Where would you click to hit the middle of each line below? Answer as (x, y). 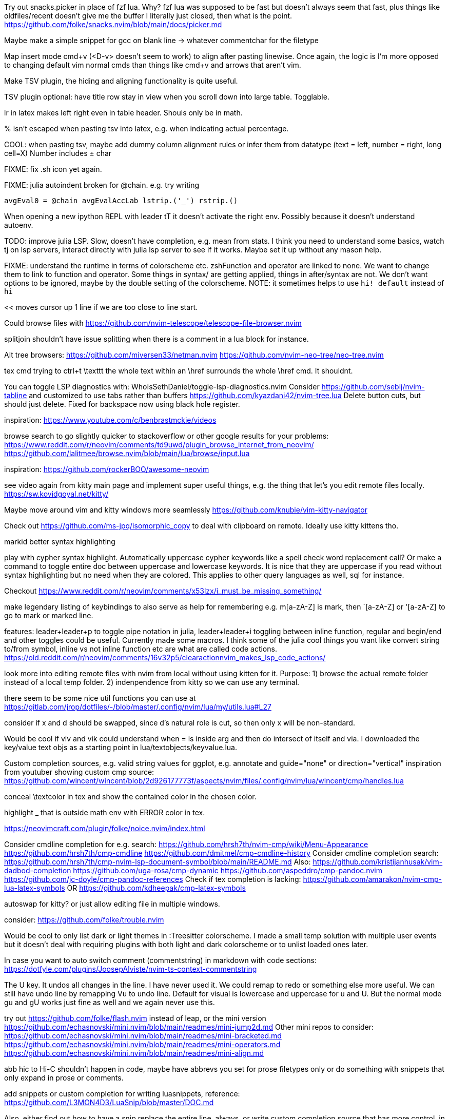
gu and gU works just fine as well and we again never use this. (110, 1002)
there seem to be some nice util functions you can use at (100, 698)
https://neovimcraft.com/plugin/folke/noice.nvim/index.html (105, 828)
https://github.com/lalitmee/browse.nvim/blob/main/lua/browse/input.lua (127, 453)
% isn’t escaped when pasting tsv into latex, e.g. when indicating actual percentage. (147, 129)
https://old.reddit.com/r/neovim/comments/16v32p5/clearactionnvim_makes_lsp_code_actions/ (165, 657)
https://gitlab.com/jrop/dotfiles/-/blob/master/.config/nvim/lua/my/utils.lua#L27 (138, 707)
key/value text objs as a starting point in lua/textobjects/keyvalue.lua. (121, 747)
